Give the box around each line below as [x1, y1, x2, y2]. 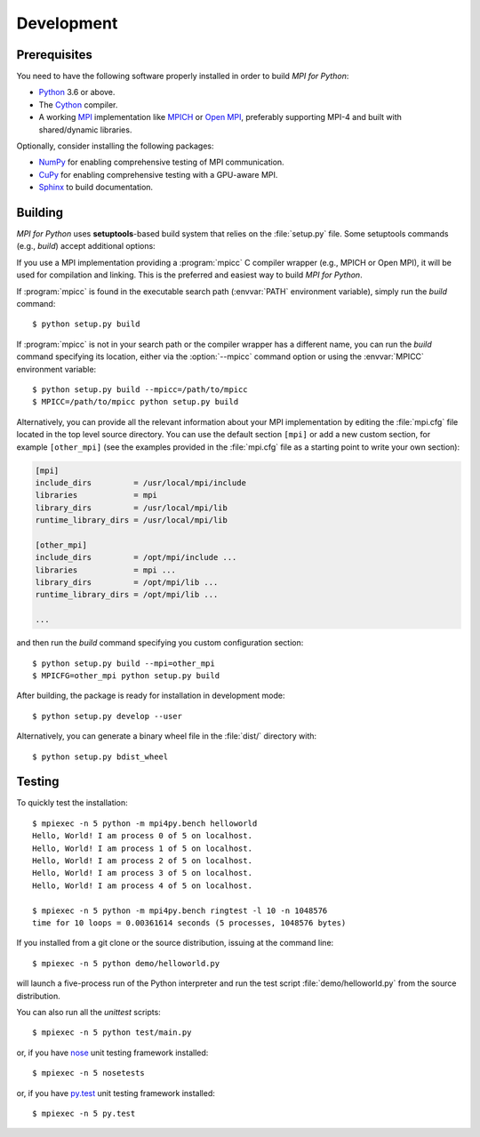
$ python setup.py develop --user [32, 711, 182, 721]
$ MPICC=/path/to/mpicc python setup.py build [32, 396, 239, 407]
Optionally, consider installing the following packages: [16, 140, 214, 151]
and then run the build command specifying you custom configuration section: [16, 637, 304, 648]
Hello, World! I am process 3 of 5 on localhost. [32, 868, 253, 878]
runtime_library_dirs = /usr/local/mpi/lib [35, 516, 228, 525]
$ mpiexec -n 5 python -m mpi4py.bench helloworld [32, 818, 258, 829]
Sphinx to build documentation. [38, 182, 154, 193]
